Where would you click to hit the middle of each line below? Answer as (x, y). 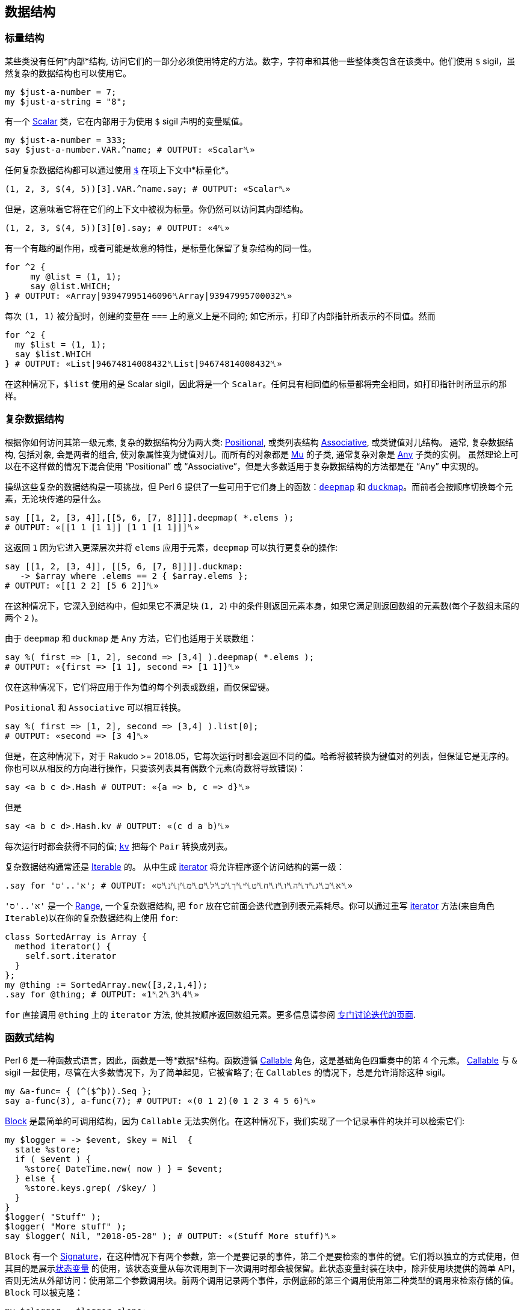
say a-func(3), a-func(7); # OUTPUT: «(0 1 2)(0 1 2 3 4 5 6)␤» (160, 1101)
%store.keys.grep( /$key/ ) (91, 1188)
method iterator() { (63, 946)
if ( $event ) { (53, 1159)
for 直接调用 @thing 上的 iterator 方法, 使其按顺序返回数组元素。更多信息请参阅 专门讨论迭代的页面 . (210, 1014)
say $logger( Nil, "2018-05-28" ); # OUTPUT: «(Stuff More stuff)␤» (171, 1236)
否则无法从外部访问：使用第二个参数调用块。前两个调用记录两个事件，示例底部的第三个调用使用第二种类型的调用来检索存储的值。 (262, 1281)
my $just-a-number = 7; (61, 92)
